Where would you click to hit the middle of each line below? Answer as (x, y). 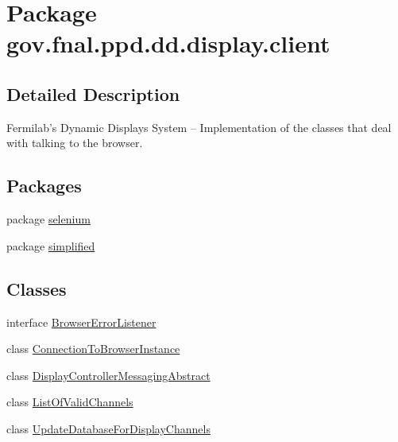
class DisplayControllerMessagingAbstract (108, 375)
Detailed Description (93, 93)
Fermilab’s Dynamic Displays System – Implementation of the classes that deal (199, 127)
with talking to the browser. (75, 143)
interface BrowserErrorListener (81, 322)
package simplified (51, 245)
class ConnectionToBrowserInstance (93, 349)
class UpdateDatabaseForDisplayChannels (108, 428)
